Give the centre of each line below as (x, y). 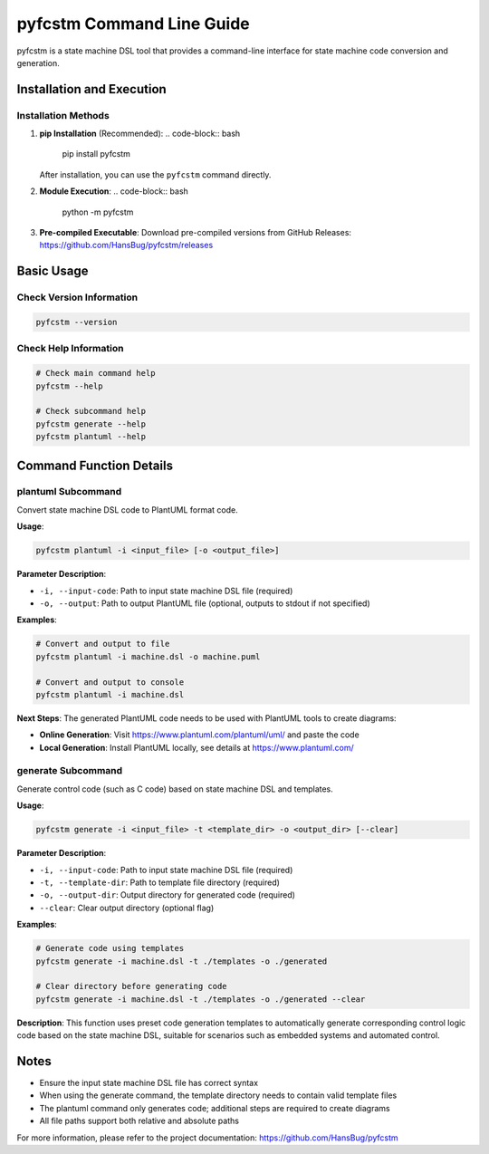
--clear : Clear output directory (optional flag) (127, 908)
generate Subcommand (70, 771)
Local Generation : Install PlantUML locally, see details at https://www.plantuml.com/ (197, 747)
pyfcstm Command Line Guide (134, 24)
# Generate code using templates (110, 948)
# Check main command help (96, 373)
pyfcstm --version (77, 322)
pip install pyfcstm (96, 154)
